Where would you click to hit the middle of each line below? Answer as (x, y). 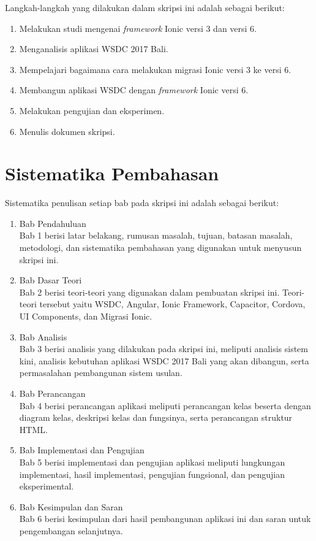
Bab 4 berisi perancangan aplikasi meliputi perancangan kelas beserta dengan (165, 405)
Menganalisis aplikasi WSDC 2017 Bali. (94, 49)
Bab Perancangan (52, 393)
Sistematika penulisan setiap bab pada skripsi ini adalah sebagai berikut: (142, 203)
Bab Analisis (43, 336)
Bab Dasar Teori (51, 280)
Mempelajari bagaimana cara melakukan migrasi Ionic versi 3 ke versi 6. (155, 69)
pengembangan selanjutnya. (71, 530)
